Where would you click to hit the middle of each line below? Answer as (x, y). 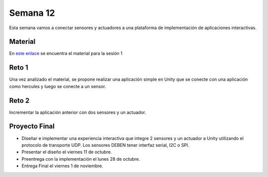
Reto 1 (19, 67)
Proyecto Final (32, 126)
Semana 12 (32, 13)
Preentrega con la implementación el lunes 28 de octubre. (81, 159)
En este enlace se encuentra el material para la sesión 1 (66, 53)
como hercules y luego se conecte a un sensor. (58, 86)
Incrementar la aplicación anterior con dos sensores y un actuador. (78, 112)
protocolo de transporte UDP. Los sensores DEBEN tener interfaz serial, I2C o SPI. (105, 145)
